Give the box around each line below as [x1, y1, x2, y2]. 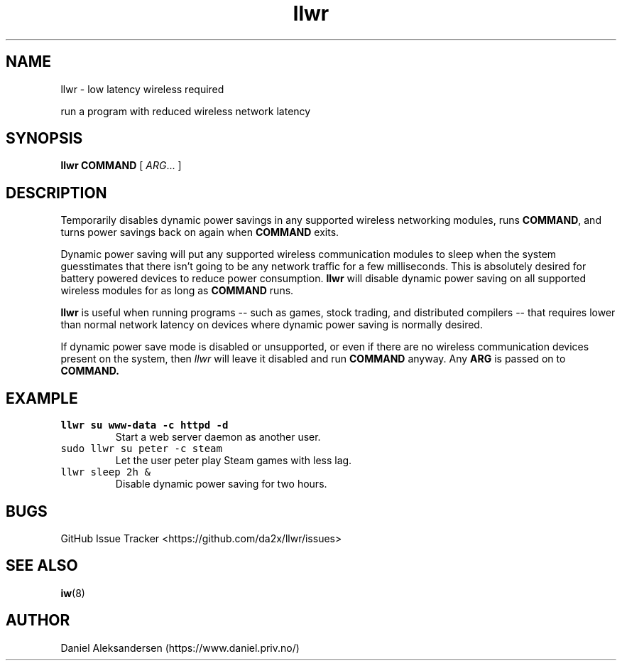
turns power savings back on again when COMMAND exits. [60, 226, 339, 239]
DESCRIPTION [6, 183, 107, 202]
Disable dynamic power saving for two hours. [115, 478, 327, 490]
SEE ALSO [6, 557, 78, 575]
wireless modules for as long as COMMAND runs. [60, 284, 294, 297]
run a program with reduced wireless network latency [60, 104, 311, 117]
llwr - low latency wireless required [60, 82, 224, 95]
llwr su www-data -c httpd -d [60, 419, 229, 431]
